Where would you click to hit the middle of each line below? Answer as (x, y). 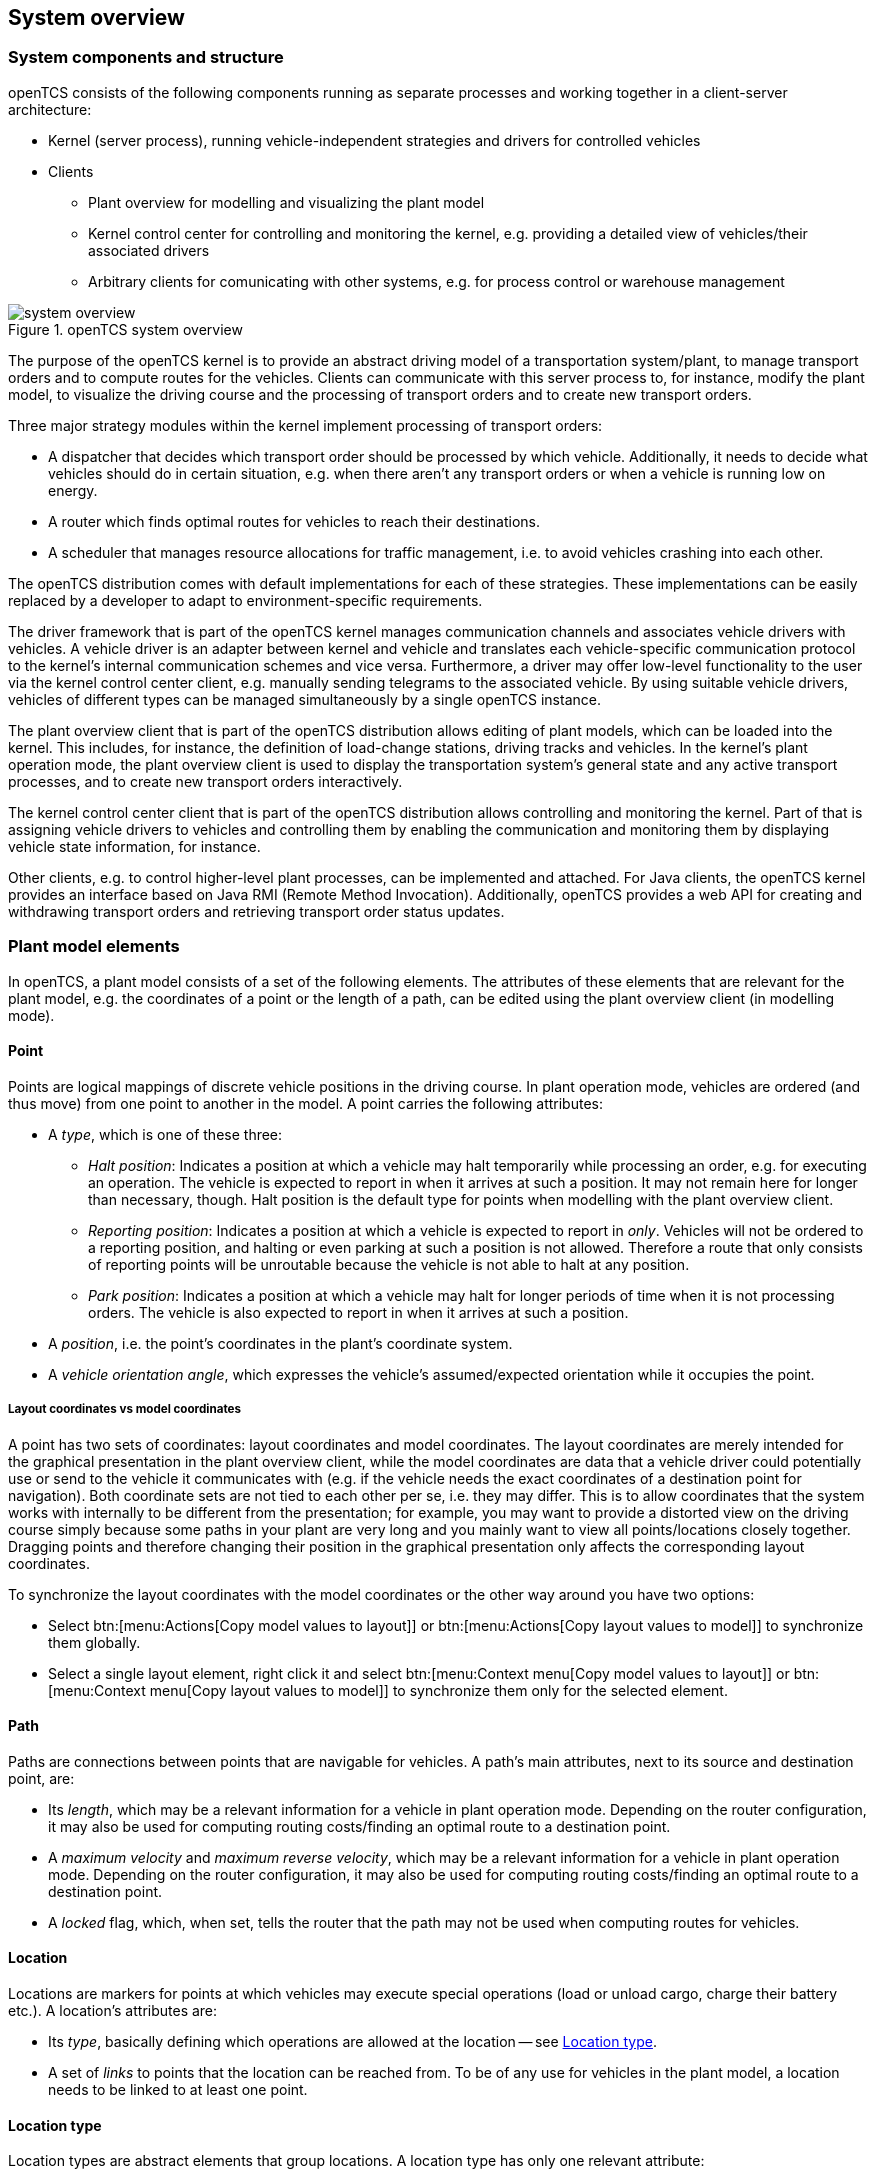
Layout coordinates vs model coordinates (125, 1409)
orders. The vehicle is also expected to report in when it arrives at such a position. (358, 1312)
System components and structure (146, 57)
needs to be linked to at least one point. (178, 2089)
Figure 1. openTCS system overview (125, 329)
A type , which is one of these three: (165, 1134)
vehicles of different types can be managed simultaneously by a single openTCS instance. (304, 699)
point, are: (41, 1778)
